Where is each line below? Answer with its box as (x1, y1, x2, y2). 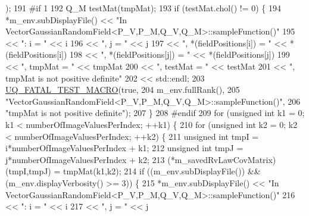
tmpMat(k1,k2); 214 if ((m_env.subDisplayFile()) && (63, 165, 261, 177)
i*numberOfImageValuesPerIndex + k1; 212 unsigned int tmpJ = (5, 142, 244, 154)
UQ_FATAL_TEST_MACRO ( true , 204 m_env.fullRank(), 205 (5, 83, 240, 96)
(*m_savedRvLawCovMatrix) (167, 153, 276, 165)
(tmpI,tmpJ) (5, 165, 51, 177)
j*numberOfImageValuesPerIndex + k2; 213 (5, 153, 165, 165)
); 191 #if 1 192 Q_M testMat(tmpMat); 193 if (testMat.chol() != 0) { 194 (5, 2, 281, 14)
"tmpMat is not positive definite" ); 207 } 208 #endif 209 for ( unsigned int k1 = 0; (5, 107, 305, 119)
